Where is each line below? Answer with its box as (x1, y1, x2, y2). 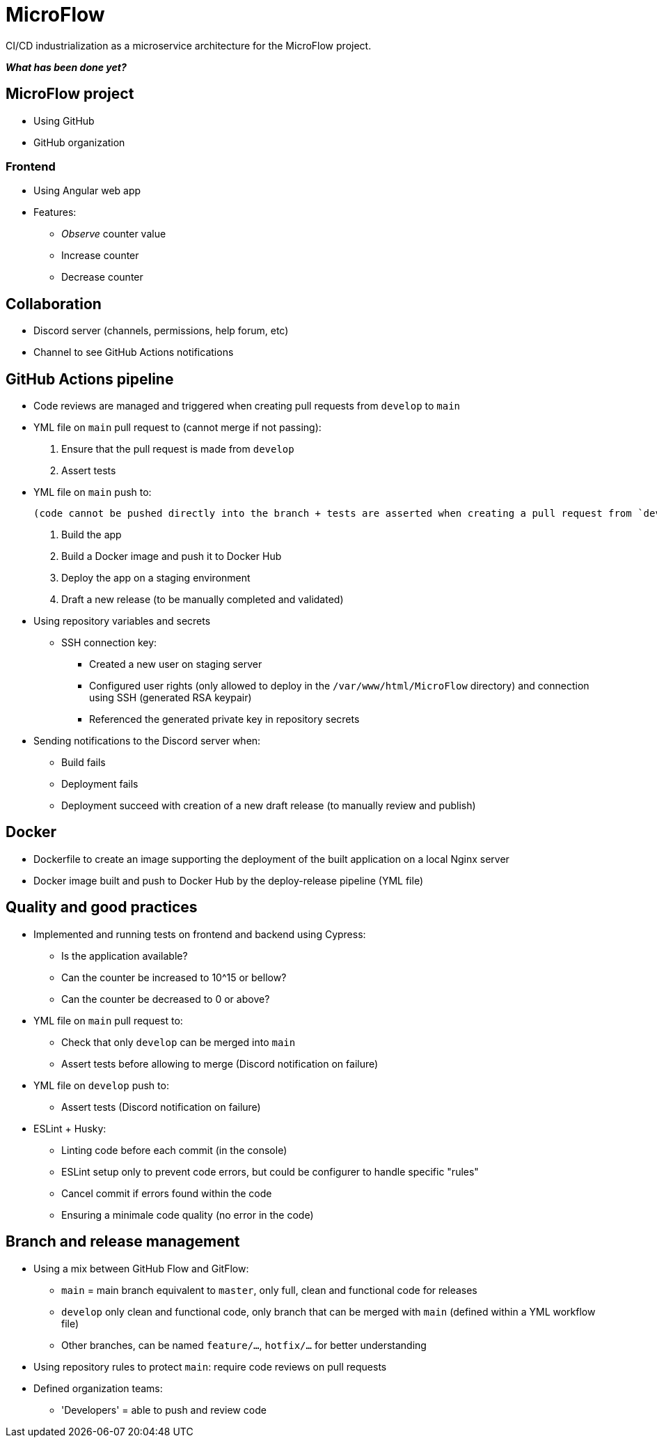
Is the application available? (61, 949, 188, 962)
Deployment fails (61, 778, 138, 790)
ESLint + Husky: (33, 1122, 106, 1134)
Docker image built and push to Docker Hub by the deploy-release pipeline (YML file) (33, 874, 423, 887)
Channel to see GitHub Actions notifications (33, 346, 234, 359)
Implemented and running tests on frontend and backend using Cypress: (33, 928, 366, 940)
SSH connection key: (61, 637, 157, 649)
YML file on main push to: (33, 486, 152, 499)
